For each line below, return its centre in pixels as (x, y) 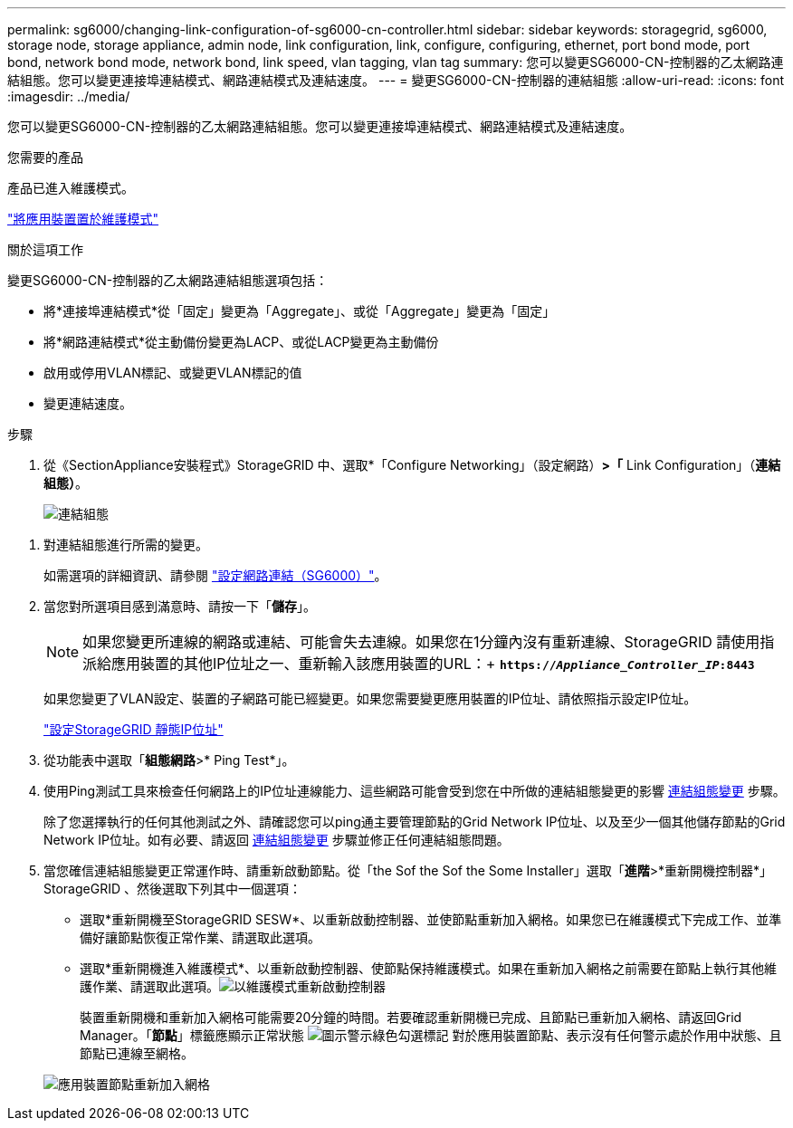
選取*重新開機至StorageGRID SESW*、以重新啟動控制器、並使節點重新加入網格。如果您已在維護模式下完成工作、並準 (431, 919)
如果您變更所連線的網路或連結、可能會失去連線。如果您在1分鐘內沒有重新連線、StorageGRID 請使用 (421, 642)
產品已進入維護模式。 (71, 188)
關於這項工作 (45, 249)
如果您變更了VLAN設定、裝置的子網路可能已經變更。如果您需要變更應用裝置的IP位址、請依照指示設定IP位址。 (370, 698)
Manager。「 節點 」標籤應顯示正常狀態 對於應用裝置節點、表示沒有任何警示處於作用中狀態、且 (431, 1035)
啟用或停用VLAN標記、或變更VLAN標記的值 (173, 373)
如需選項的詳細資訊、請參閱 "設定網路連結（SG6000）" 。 (215, 575)
